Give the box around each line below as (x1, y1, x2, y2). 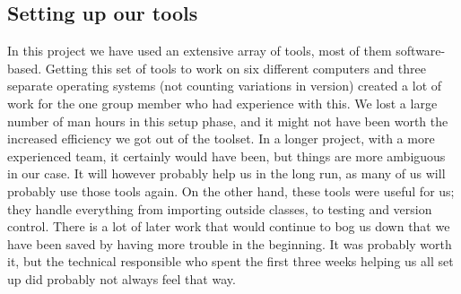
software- (396, 41, 446, 60)
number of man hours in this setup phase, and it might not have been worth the (7, 111, 448, 130)
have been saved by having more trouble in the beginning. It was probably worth (7, 234, 452, 253)
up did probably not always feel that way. (7, 269, 236, 288)
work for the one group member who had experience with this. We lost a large (7, 93, 438, 112)
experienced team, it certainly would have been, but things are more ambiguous (7, 146, 446, 165)
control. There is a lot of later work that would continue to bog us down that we (7, 217, 450, 236)
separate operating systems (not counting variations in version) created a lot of (7, 76, 442, 95)
